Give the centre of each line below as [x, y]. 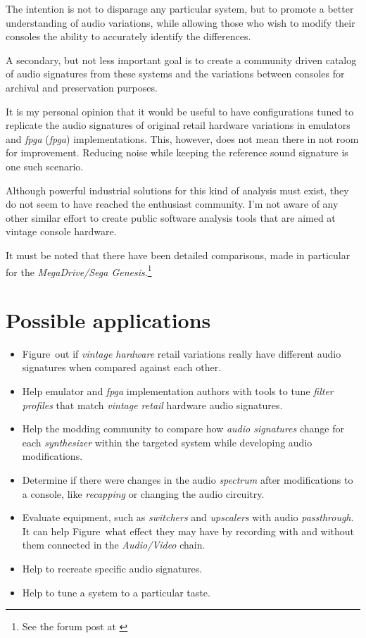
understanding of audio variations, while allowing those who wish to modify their [181, 22]
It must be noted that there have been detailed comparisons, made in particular [178, 255]
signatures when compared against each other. [122, 367]
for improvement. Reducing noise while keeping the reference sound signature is [177, 152]
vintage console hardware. [61, 231]
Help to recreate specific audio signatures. [112, 568]
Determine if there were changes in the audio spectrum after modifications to [188, 480]
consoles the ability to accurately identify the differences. [128, 36]
